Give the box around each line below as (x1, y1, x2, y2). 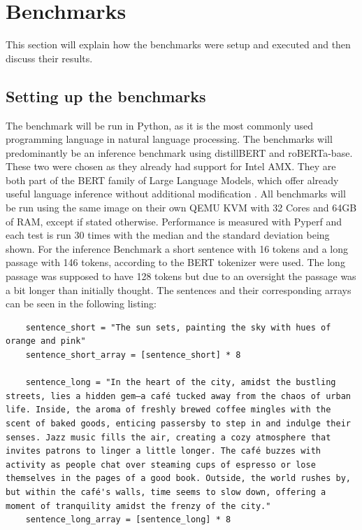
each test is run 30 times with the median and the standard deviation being (6, 228, 330, 242)
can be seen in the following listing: (6, 296, 157, 311)
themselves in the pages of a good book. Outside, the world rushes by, (6, 473, 351, 484)
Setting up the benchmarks (6, 85, 206, 106)
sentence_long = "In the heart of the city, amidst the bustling (25, 377, 336, 388)
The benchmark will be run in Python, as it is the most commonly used (6, 118, 314, 132)
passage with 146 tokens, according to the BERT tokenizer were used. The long (6, 255, 345, 270)
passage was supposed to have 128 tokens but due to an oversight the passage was (6, 269, 356, 284)
